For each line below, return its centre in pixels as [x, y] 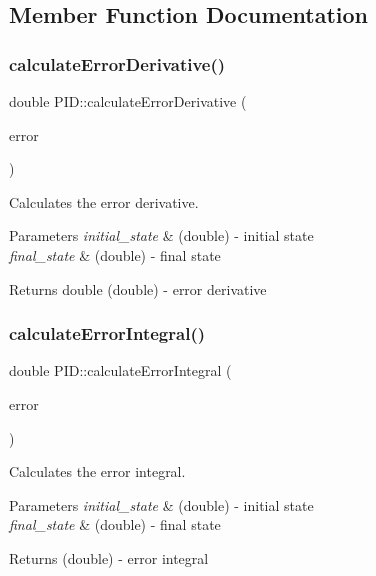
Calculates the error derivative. [104, 201]
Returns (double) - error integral [109, 557]
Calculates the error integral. [97, 471]
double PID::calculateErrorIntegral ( [120, 370]
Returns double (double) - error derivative [138, 288]
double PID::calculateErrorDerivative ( [128, 101]
